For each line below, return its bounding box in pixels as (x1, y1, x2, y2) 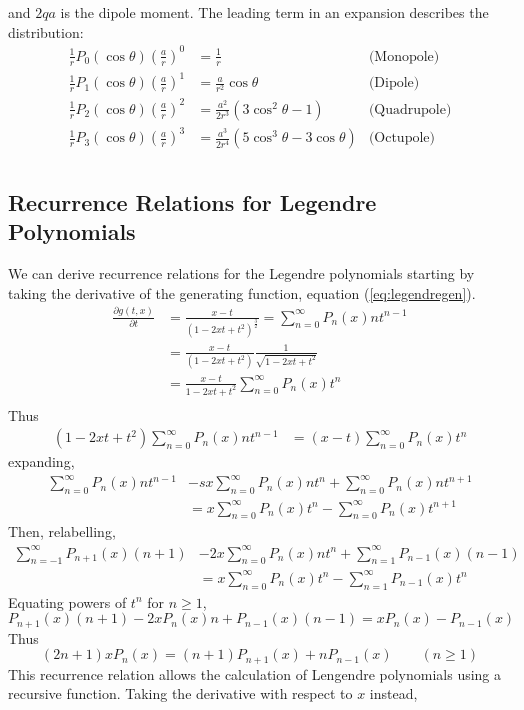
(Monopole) (368, 49, 440, 64)
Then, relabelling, (8, 521, 116, 542)
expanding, (8, 451, 75, 472)
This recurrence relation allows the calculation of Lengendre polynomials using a (8, 663, 502, 684)
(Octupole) (368, 131, 435, 146)
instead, (369, 683, 418, 704)
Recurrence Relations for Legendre (8, 186, 377, 217)
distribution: (8, 21, 84, 42)
